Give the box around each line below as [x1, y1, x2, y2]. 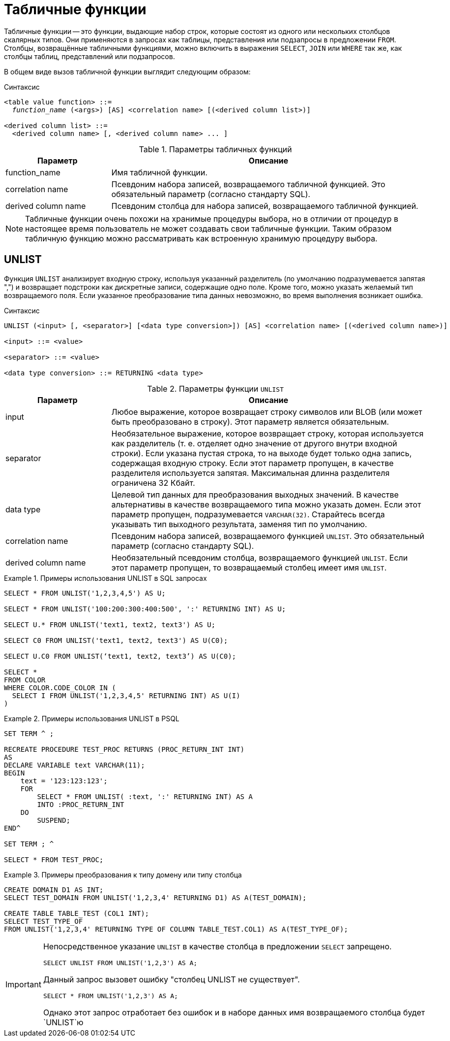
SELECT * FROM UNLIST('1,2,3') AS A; [43, 992, 178, 1000]
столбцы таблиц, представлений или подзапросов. [4, 52, 175, 61]
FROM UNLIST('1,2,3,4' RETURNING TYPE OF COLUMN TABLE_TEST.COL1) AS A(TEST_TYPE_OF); [4, 925, 348, 933]
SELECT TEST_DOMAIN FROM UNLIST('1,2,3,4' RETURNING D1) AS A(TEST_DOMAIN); [4, 893, 307, 902]
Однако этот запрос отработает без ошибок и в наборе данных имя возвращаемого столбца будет [43, 1007, 425, 1017]
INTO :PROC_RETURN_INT [37, 800, 124, 808]
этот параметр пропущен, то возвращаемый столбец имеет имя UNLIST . [111, 562, 387, 572]
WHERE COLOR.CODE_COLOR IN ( [4, 683, 116, 692]
